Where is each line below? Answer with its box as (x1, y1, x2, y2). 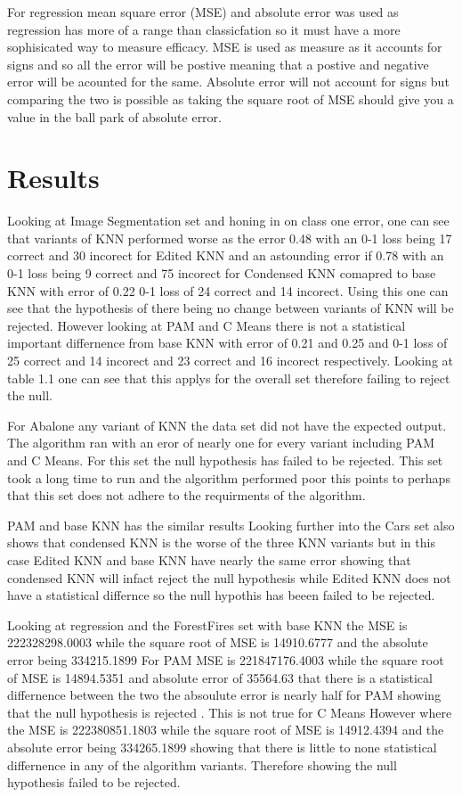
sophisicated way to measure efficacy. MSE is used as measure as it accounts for (7, 37, 442, 56)
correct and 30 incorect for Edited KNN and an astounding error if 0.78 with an (7, 246, 444, 265)
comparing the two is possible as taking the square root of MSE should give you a (7, 89, 454, 108)
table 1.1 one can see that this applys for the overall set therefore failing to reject (7, 368, 450, 387)
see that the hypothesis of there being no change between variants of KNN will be (7, 299, 454, 317)
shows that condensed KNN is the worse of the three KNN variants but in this (7, 533, 435, 552)
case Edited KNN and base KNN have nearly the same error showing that (7, 550, 411, 569)
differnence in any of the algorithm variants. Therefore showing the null (7, 755, 397, 774)
